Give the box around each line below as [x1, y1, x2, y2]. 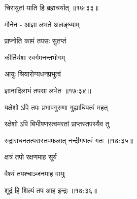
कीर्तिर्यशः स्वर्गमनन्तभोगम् [4, 52, 65, 62]
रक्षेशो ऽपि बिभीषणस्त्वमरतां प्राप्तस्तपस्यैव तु [4, 119, 109, 129]
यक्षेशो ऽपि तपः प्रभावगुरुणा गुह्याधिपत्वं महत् [4, 102, 108, 112]
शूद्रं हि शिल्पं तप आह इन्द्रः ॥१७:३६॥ [4, 185, 98, 195]
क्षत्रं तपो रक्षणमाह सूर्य [4, 152, 57, 162]
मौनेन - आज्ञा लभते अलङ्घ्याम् [4, 19, 80, 29]
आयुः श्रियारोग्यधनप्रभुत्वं [4, 69, 61, 79]
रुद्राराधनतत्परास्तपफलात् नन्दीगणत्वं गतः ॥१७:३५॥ [4, 135, 134, 145]
